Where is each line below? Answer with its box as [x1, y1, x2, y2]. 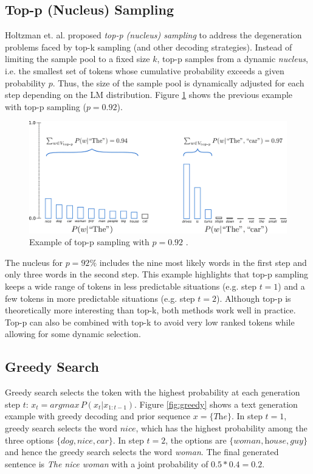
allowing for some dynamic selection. [5, 327, 141, 340]
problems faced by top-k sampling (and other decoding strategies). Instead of [5, 40, 292, 53]
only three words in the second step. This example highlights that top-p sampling [5, 268, 309, 281]
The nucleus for [5, 256, 63, 268]
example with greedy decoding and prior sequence [5, 410, 191, 422]
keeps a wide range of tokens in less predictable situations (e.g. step [5, 279, 256, 292]
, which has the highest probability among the [136, 421, 308, 434]
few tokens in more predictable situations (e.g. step [5, 291, 195, 304]
